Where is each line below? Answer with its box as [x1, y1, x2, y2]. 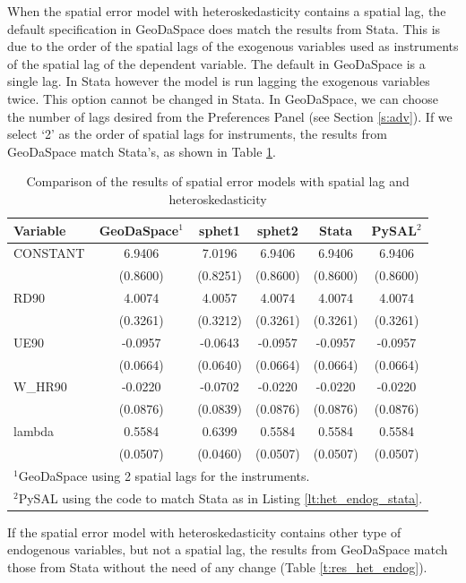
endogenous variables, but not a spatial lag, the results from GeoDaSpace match [7, 540, 448, 559]
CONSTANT [13, 244, 85, 262]
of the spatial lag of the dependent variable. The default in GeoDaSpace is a [7, 54, 426, 73]
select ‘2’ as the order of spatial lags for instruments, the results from [7, 124, 387, 143]
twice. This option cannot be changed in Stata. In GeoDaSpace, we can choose [7, 89, 439, 107]
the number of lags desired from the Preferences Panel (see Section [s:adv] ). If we [7, 107, 453, 125]
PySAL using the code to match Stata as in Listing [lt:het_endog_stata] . [18, 488, 423, 507]
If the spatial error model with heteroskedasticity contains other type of [7, 522, 401, 541]
